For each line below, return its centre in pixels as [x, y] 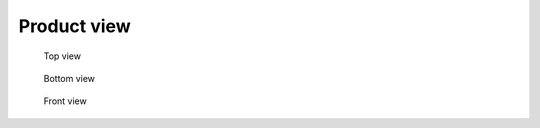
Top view [62, 56]
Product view [74, 26]
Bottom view [69, 78]
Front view [65, 101]
